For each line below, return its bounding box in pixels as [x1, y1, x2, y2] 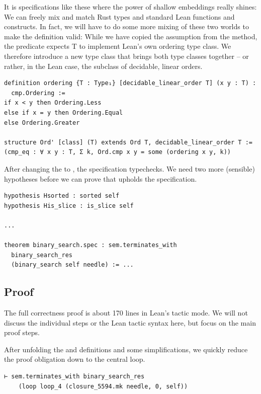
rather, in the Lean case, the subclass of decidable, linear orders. [4, 60, 203, 71]
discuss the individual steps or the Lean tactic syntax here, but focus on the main [4, 317, 256, 328]
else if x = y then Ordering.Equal [4, 109, 123, 116]
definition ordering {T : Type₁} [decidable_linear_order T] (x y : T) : [4, 80, 256, 87]
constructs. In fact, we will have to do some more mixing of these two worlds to [4, 21, 249, 32]
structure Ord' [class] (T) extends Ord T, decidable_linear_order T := [4, 138, 252, 146]
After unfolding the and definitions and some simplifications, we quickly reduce [4, 344, 248, 354]
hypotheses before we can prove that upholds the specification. [4, 173, 197, 184]
